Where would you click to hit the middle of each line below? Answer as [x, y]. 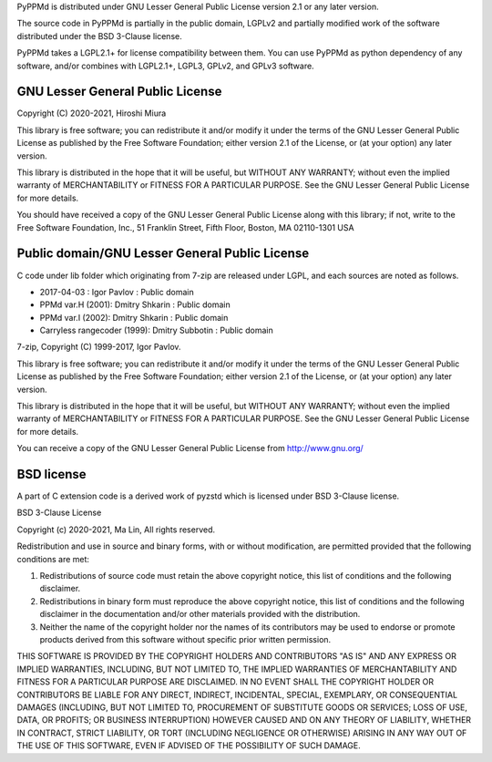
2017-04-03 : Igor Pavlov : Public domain [117, 292]
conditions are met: [53, 559]
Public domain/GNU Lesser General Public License [163, 254]
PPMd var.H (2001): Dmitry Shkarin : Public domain [135, 304]
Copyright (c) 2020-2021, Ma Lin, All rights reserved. [116, 530]
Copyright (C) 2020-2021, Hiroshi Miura [92, 113]
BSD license [51, 474]
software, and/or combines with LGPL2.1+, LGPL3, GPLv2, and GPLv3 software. [165, 66]
